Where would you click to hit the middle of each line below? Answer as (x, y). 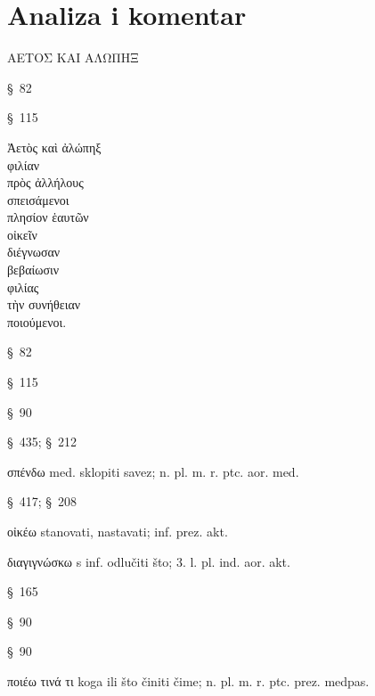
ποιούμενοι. (37, 321)
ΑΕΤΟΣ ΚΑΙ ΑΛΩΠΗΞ (73, 57)
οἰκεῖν (22, 234)
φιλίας (23, 287)
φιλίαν (24, 164)
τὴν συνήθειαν (44, 304)
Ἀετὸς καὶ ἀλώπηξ (54, 147)
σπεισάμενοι (38, 199)
